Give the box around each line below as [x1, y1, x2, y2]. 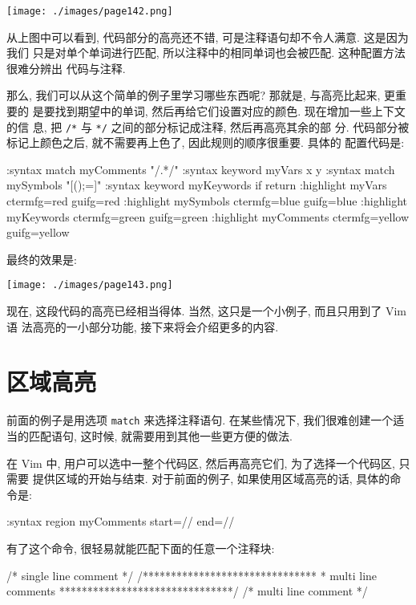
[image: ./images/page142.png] [6, 6, 173, 17]
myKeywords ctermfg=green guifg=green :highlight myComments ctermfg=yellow [6, 208, 409, 225]
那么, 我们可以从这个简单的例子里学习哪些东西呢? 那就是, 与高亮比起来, [6, 87, 381, 104]
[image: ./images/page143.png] [6, 279, 173, 291]
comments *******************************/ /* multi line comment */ [6, 583, 368, 599]
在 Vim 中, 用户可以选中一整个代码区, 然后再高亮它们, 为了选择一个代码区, [6, 454, 395, 471]
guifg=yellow [6, 224, 70, 241]
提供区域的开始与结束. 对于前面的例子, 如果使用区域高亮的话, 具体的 [32, 470, 390, 487]
